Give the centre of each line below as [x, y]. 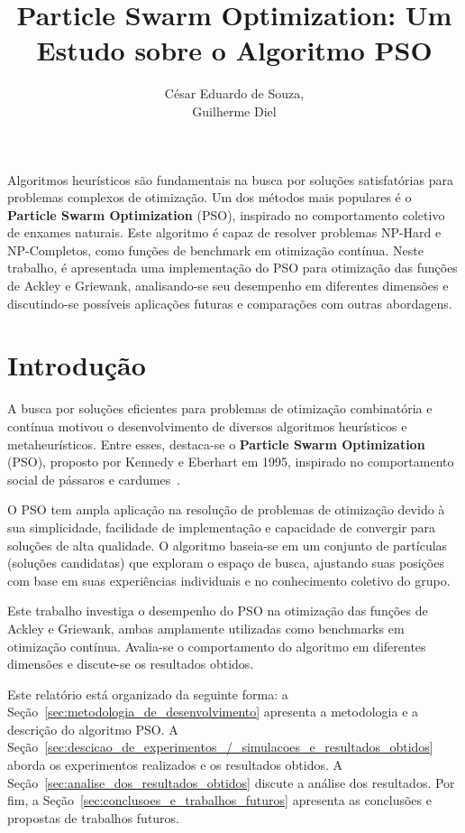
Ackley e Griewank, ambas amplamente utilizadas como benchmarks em [206, 628]
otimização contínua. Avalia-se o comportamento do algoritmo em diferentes [217, 646]
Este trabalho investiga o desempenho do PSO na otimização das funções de [218, 611]
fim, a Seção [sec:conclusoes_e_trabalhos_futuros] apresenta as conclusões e [219, 800]
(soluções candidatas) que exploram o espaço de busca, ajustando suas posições [226, 563]
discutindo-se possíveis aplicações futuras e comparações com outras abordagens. [230, 303]
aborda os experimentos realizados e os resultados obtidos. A [175, 765]
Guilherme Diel [234, 111]
